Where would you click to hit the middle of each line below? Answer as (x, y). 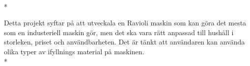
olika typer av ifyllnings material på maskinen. (74, 51)
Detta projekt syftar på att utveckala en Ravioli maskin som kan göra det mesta (125, 23)
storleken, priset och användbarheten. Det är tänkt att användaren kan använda (125, 42)
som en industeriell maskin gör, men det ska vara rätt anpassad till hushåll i (119, 32)
